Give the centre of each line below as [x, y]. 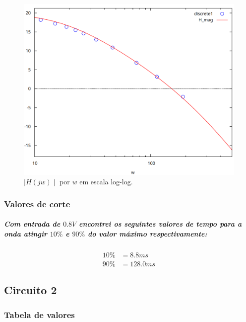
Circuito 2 [31, 290]
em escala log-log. [106, 182]
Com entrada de [32, 224]
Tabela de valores [39, 314]
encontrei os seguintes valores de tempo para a [160, 224]
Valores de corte [37, 203]
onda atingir [26, 233]
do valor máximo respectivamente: [147, 233]
